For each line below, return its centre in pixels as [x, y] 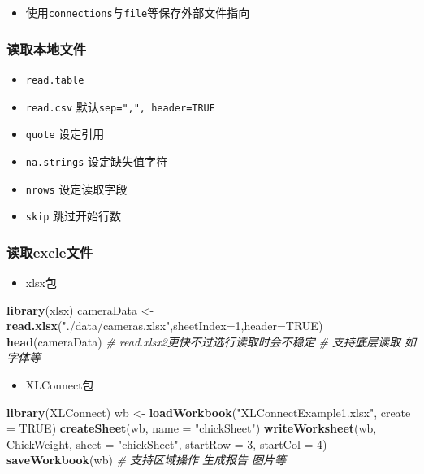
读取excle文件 [50, 252]
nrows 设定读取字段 [76, 188]
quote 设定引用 [65, 134]
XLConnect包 [60, 385]
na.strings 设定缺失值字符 [97, 161]
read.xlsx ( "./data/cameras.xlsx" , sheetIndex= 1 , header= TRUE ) [165, 326]
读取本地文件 [47, 48]
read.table [55, 80]
